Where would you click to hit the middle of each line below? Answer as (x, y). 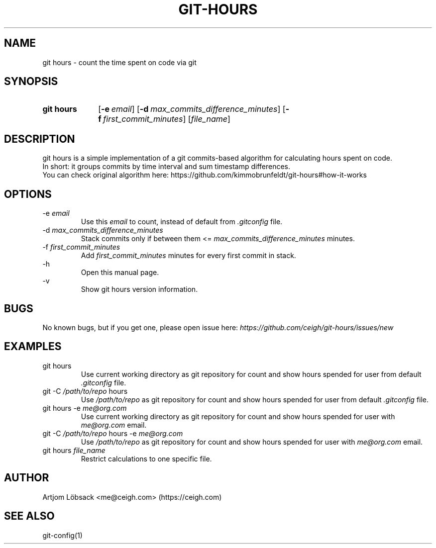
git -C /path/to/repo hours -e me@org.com (113, 433)
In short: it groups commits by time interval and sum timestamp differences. (166, 167)
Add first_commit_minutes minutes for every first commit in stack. (188, 256)
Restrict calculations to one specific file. (146, 458)
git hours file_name (74, 450)
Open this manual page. (120, 273)
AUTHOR (27, 478)
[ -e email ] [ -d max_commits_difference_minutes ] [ (192, 109)
